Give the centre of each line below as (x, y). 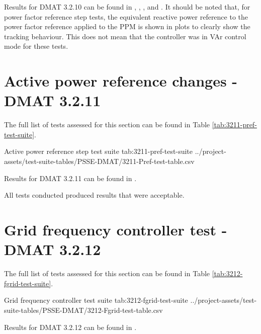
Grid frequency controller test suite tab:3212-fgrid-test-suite (96, 300)
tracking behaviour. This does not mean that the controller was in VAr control (125, 36)
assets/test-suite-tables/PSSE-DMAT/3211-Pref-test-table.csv (99, 161)
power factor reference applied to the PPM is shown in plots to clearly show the (127, 26)
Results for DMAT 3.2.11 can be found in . (70, 178)
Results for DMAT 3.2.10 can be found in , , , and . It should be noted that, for (127, 7)
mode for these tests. (36, 46)
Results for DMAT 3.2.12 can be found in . (70, 327)
